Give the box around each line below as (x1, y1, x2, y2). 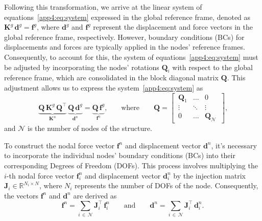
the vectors (4, 190, 38, 201)
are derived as (73, 190, 117, 201)
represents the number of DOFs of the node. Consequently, (75, 180, 258, 191)
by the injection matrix (173, 170, 246, 181)
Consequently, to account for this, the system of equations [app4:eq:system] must (4, 51, 258, 62)
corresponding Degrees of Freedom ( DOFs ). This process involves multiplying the (4, 160, 258, 171)
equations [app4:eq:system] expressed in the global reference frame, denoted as (4, 11, 251, 22)
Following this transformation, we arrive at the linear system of (4, 2, 202, 12)
